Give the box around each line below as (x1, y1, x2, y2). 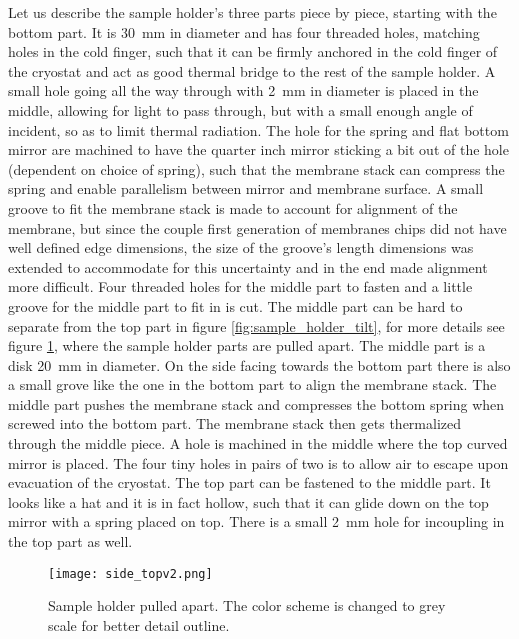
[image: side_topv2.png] (48, 566, 213, 581)
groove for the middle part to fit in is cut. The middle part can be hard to (8, 295, 463, 316)
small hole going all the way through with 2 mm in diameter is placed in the (8, 80, 479, 101)
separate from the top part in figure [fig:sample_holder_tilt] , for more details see (8, 315, 505, 336)
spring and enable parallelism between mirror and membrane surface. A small (8, 178, 484, 199)
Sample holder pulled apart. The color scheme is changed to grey (48, 595, 446, 616)
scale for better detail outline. (48, 614, 230, 635)
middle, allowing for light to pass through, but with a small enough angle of (8, 99, 473, 120)
